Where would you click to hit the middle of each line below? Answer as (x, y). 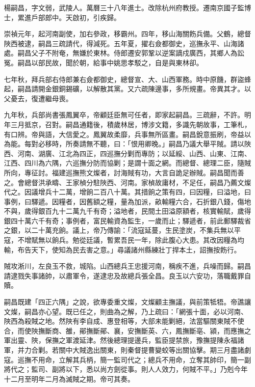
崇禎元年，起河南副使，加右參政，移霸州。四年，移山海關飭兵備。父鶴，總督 (127, 34)
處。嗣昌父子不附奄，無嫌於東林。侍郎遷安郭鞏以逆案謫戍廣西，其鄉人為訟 (124, 53)
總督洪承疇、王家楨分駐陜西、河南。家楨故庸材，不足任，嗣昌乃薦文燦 (138, 182)
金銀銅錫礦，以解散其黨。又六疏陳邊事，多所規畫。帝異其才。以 (148, 89)
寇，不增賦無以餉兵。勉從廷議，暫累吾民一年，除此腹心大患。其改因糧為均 (124, 240)
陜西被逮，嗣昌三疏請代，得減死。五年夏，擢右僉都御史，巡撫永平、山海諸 (124, 43)
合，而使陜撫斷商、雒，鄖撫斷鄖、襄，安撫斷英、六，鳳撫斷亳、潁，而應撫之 (127, 330)
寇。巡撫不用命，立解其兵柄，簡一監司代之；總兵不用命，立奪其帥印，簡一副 (127, 359)
